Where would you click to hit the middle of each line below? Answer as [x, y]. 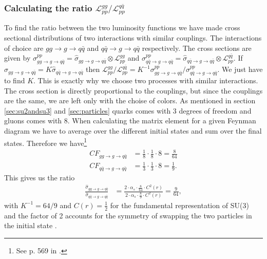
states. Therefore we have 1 [46, 142]
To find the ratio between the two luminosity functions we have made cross [122, 27]
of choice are [24, 48]
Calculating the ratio [48, 7]
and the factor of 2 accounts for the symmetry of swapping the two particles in [128, 215]
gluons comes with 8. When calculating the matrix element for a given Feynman [130, 121]
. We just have [240, 69]
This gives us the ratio [40, 177]
